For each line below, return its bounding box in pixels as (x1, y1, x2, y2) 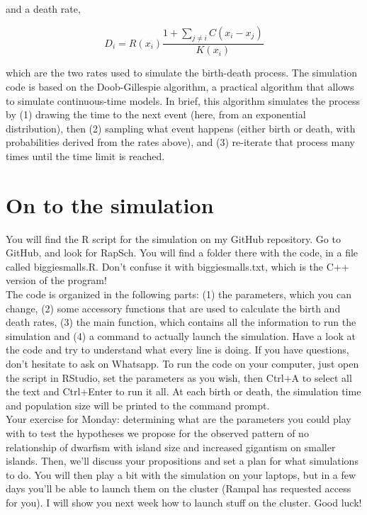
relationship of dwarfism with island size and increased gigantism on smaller (6, 439, 336, 454)
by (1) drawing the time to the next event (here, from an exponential (6, 107, 306, 122)
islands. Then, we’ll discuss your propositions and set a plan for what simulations (6, 453, 358, 468)
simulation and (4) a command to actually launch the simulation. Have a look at (6, 328, 356, 343)
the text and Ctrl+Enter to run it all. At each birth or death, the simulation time (6, 384, 361, 399)
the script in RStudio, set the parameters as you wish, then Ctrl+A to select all (6, 370, 352, 385)
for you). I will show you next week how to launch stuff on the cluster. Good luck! (6, 494, 362, 509)
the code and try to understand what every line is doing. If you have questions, (6, 342, 349, 357)
